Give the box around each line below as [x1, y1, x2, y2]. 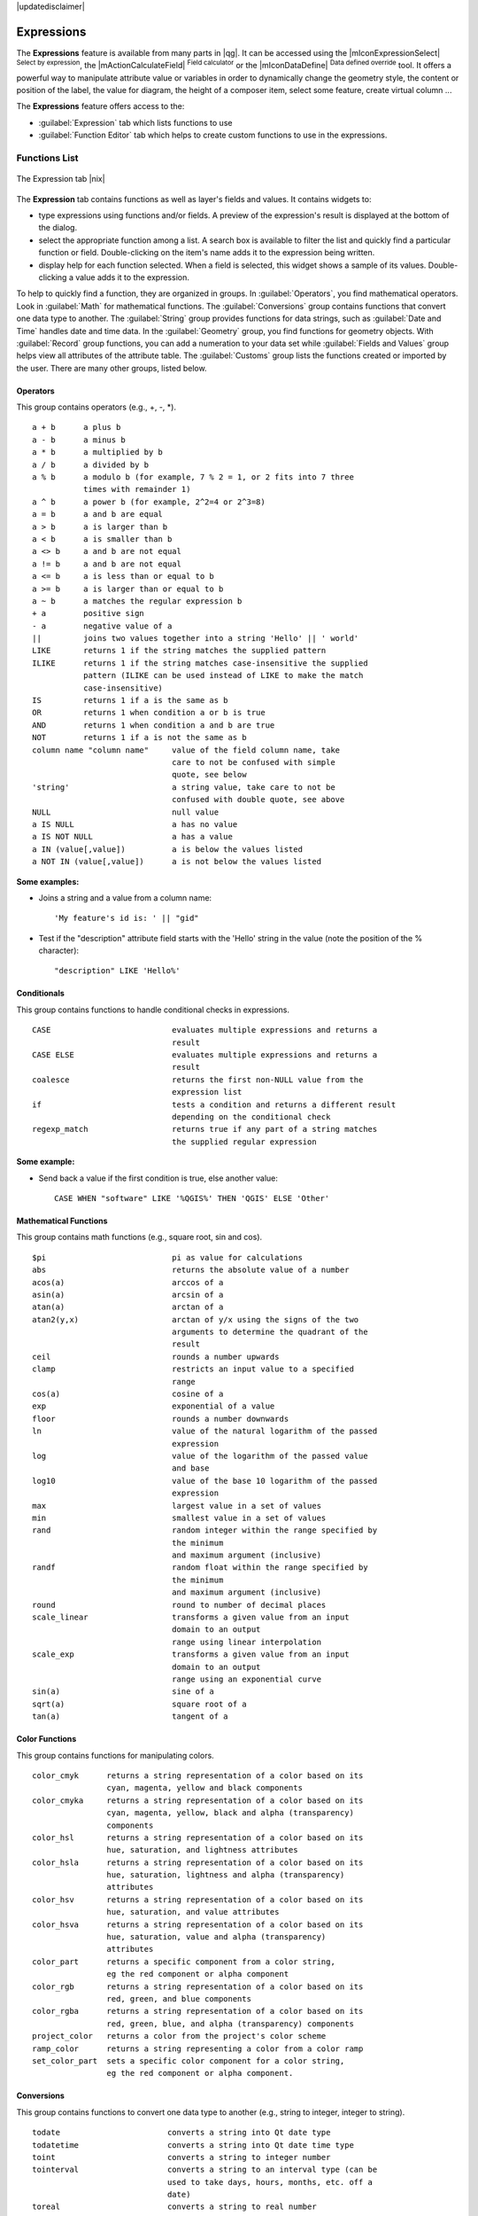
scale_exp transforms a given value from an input [32, 1650, 350, 1659]
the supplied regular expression [171, 1136, 318, 1147]
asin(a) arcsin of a [32, 1290, 224, 1299]
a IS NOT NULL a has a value [32, 831, 234, 842]
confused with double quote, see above [171, 794, 345, 805]
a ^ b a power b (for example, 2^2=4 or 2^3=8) [32, 496, 266, 507]
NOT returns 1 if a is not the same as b [32, 732, 247, 743]
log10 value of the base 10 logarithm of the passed [32, 1476, 378, 1486]
